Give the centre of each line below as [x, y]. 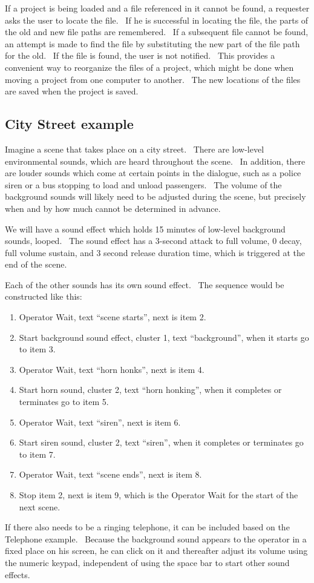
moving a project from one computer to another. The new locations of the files [153, 79]
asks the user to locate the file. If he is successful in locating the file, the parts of [157, 20]
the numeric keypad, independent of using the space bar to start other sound [147, 562]
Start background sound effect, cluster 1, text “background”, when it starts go [164, 337]
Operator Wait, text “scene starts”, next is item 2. [113, 317]
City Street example [69, 124]
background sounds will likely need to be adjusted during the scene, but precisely [155, 196]
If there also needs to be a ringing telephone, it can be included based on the [147, 527]
